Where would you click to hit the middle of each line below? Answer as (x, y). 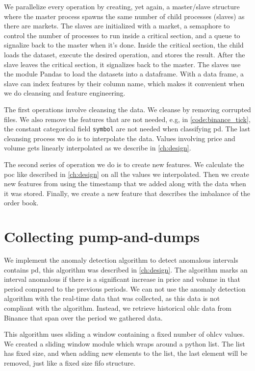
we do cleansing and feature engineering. (65, 93)
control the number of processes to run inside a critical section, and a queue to (122, 35)
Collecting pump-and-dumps (102, 236)
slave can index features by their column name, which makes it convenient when (124, 83)
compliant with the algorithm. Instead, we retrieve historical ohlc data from (118, 308)
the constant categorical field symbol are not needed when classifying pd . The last (127, 129)
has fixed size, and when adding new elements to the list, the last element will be (126, 353)
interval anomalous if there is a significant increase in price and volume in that (122, 279)
